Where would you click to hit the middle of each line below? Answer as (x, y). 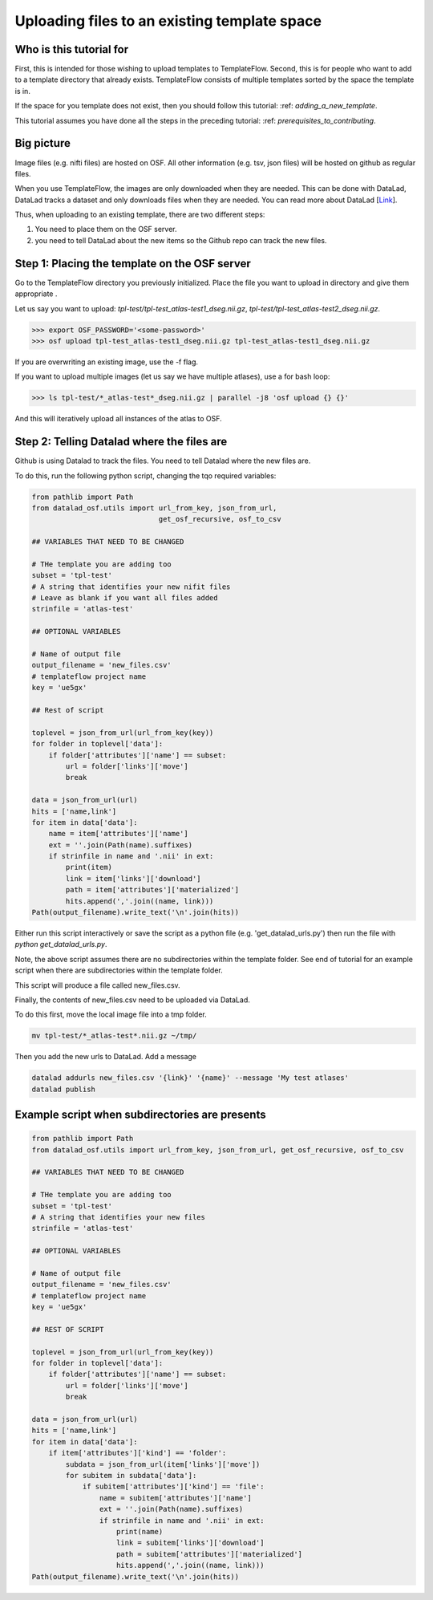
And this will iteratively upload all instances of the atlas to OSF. (118, 419)
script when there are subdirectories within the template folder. (119, 970)
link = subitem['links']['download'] (190, 1543)
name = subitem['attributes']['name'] (175, 1498)
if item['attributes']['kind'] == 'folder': (138, 1453)
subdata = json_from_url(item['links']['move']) (163, 1464)
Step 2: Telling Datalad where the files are (121, 442)
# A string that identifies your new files (119, 1217)
